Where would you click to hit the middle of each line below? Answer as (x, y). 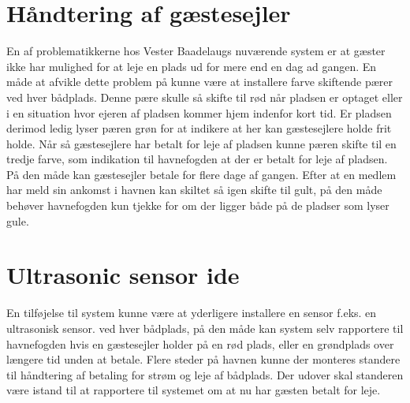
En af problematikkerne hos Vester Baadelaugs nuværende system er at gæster (196, 51)
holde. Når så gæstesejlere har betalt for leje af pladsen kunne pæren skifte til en (201, 143)
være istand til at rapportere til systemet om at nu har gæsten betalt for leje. (194, 390)
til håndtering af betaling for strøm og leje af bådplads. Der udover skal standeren (205, 374)
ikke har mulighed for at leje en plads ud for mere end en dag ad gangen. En (192, 66)
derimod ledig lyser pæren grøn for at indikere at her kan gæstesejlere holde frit (199, 128)
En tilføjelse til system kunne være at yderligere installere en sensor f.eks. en (192, 313)
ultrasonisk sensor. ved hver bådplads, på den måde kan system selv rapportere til (205, 328)
